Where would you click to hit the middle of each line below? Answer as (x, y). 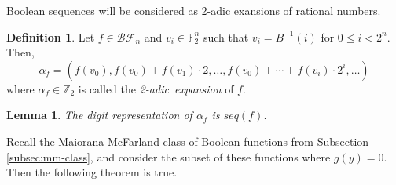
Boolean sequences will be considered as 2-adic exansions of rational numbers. (194, 10)
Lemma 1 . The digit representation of (99, 115)
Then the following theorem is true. (92, 172)
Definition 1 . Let (51, 36)
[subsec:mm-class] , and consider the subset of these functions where (169, 156)
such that (226, 36)
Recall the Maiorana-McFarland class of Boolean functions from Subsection (188, 141)
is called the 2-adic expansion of (156, 88)
